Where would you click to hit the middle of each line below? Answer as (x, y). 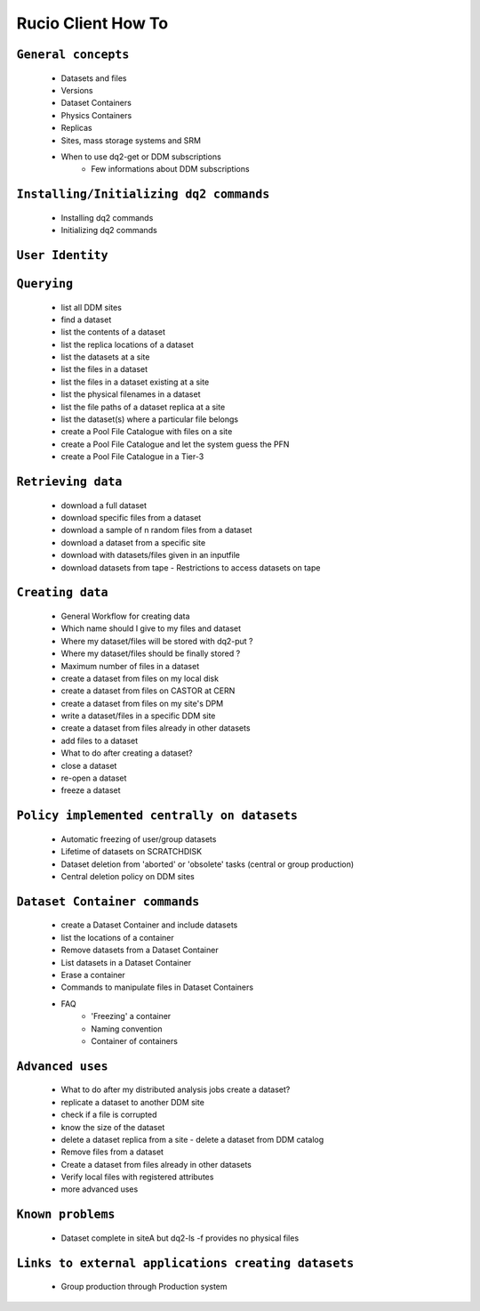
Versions (77, 90)
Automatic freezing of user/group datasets (139, 839)
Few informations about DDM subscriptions (170, 169)
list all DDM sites (91, 307)
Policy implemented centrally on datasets (157, 816)
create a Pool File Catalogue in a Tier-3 (132, 457)
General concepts (73, 54)
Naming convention (127, 1029)
